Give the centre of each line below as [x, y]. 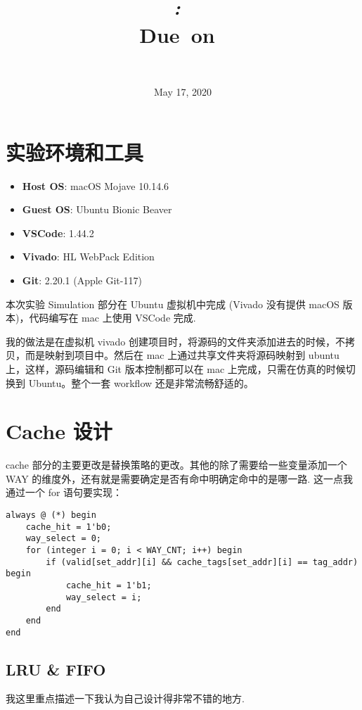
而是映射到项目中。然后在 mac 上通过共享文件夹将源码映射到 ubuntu [182, 355]
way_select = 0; [64, 539]
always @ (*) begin [51, 515]
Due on [177, 34]
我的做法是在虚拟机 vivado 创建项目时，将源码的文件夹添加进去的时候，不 [175, 341]
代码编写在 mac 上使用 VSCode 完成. [112, 318]
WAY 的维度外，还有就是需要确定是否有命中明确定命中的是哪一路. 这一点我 [179, 478]
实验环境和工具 [75, 152]
